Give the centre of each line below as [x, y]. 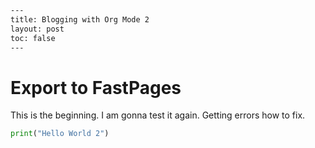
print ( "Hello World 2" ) [60, 134]
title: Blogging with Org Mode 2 [80, 19]
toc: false [33, 38]
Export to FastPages [96, 87]
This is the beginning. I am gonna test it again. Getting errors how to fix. [158, 115]
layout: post [37, 29]
